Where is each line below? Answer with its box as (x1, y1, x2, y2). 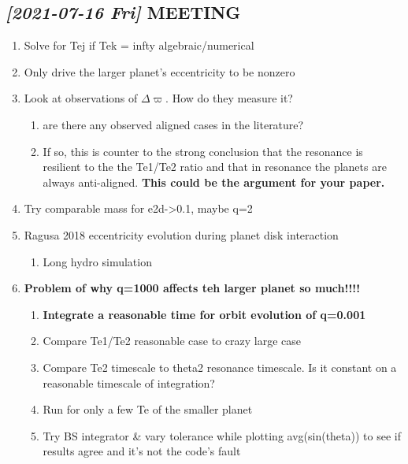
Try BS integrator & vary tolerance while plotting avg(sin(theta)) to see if (43, 427, 401, 444)
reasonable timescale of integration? (43, 374, 215, 391)
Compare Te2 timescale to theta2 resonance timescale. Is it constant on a (43, 358, 397, 375)
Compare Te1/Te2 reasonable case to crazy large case (43, 332, 301, 349)
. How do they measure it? (165, 90, 293, 106)
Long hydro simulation (43, 253, 152, 269)
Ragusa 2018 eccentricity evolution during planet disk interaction (24, 226, 339, 243)
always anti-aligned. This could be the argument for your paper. (43, 173, 385, 190)
